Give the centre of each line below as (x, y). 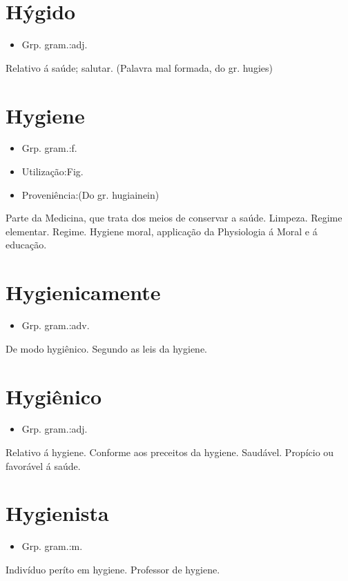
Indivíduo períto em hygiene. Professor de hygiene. (113, 569)
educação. (26, 245)
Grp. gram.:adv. (56, 325)
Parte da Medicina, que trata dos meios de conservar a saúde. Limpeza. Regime (174, 218)
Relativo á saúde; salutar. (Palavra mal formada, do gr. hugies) (139, 67)
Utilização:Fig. (52, 171)
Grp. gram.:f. (49, 148)
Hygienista (57, 513)
